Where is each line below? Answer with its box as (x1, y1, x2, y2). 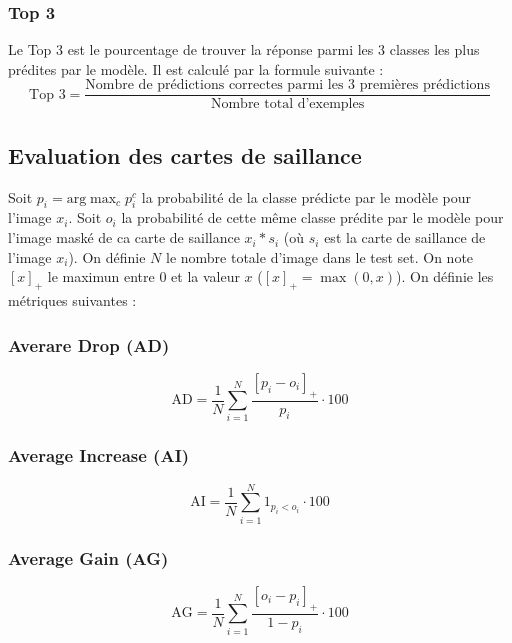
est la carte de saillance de (324, 227, 486, 248)
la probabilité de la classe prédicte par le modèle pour (141, 186, 472, 207)
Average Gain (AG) (8, 545, 169, 570)
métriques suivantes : (8, 290, 137, 311)
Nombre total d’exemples (210, 97, 365, 112)
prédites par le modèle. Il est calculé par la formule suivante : (8, 58, 384, 79)
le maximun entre (47, 266, 155, 287)
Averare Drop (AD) (8, 332, 170, 357)
